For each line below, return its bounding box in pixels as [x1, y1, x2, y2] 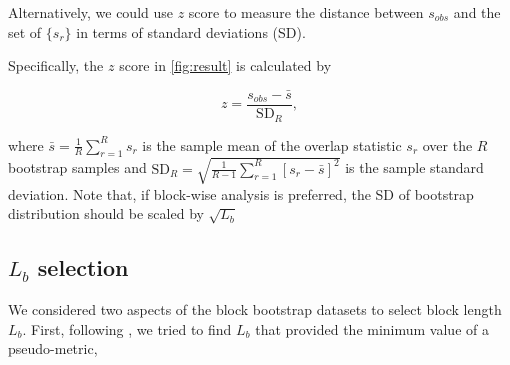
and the [453, 2, 501, 22]
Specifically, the [8, 55, 104, 76]
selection [37, 252, 129, 283]
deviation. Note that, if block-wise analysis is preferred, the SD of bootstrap [8, 183, 474, 204]
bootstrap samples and [8, 157, 147, 178]
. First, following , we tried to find [22, 318, 232, 339]
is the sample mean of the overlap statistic [142, 134, 402, 155]
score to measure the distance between [188, 2, 424, 22]
